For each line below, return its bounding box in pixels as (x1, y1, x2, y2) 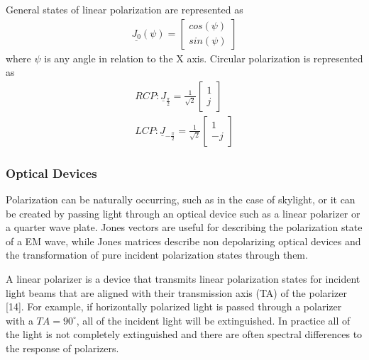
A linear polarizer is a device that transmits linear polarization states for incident (6, 271, 360, 286)
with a (6, 313, 33, 327)
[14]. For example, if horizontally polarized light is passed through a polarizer (6, 299, 342, 314)
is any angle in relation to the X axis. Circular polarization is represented (44, 50, 363, 65)
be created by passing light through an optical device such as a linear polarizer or (6, 206, 360, 220)
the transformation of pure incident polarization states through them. (6, 247, 308, 262)
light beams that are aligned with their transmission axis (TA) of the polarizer (6, 285, 347, 300)
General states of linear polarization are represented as (6, 2, 243, 16)
